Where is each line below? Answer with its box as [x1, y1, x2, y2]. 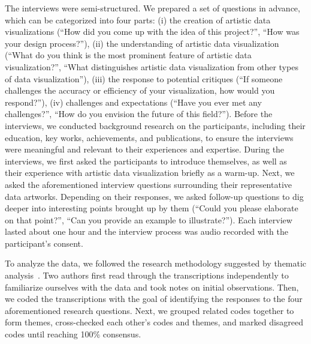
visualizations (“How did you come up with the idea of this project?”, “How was [5, 25, 300, 38]
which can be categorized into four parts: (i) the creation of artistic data [5, 13, 271, 26]
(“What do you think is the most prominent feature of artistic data [5, 49, 252, 61]
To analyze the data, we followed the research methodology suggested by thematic [5, 257, 307, 270]
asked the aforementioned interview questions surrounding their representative [5, 178, 292, 190]
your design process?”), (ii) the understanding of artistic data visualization [5, 37, 279, 49]
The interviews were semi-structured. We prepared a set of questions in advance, [5, 2, 300, 14]
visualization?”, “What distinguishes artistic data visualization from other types [5, 60, 298, 73]
